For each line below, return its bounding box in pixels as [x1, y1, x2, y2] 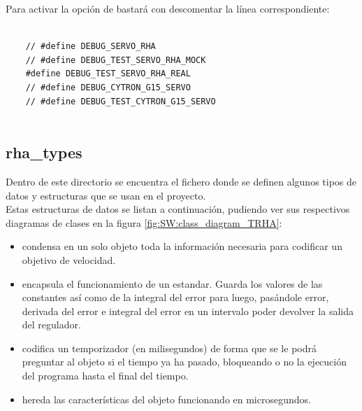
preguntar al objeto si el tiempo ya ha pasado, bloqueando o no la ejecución [22, 354, 347, 369]
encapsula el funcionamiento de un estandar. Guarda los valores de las [22, 276, 323, 291]
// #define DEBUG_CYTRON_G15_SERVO [25, 82, 191, 92]
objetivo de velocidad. [22, 252, 116, 267]
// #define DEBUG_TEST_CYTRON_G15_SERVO [25, 96, 216, 106]
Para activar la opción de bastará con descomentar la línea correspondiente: [6, 1, 330, 15]
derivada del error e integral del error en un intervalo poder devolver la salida [22, 303, 354, 318]
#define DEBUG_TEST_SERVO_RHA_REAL [25, 69, 191, 79]
